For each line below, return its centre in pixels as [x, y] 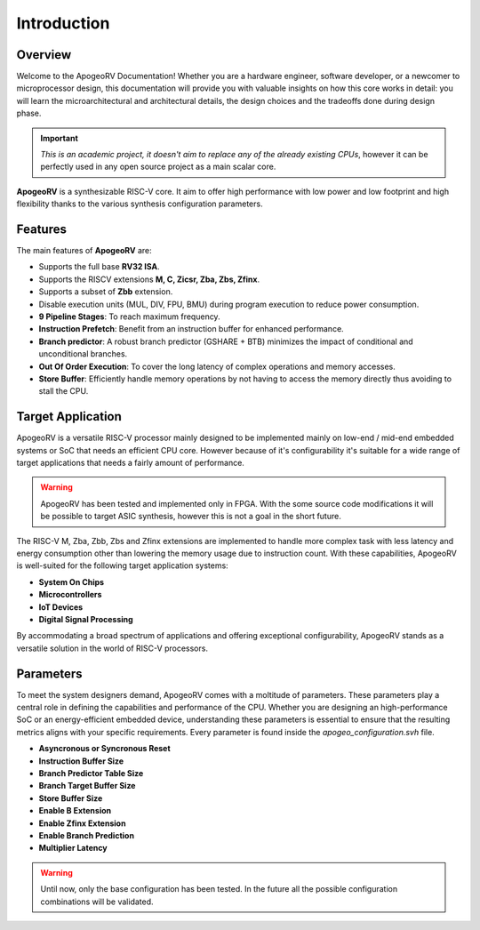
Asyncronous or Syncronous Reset [104, 749]
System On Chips [72, 581]
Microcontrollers [70, 595]
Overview [44, 55]
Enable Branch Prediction [87, 835]
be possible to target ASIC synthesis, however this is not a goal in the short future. [191, 517]
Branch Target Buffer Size [87, 786]
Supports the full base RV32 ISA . [99, 267]
